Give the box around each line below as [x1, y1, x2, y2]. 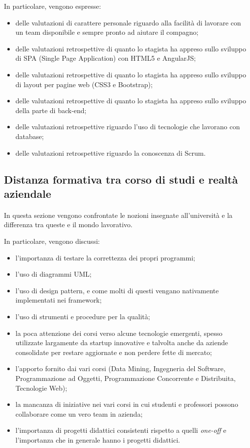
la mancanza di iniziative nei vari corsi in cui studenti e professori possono [15, 399, 238, 409]
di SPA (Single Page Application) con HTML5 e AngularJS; [15, 53, 196, 63]
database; [15, 131, 44, 141]
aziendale [4, 186, 51, 201]
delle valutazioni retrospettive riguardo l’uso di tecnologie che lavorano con [15, 121, 240, 132]
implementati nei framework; [15, 295, 102, 305]
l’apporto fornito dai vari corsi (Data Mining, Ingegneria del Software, [15, 363, 226, 374]
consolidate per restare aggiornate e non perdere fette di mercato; [15, 347, 212, 357]
